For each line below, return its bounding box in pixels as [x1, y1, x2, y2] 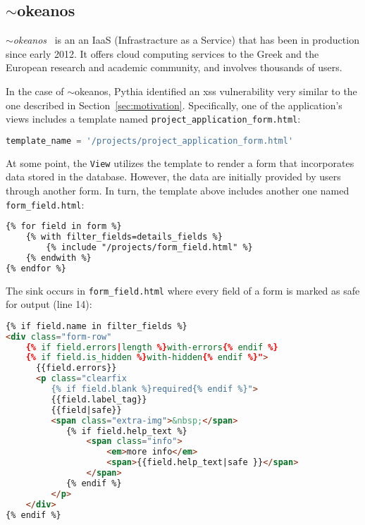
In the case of [6, 83, 64, 98]
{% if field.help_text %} [66, 426, 187, 436]
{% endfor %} [6, 263, 66, 273]
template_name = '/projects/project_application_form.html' [6, 135, 294, 146]
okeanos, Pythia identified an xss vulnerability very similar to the [75, 83, 357, 98]
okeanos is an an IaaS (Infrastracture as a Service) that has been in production [13, 32, 359, 47]
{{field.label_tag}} [51, 394, 147, 404]
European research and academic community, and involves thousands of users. [6, 60, 342, 75]
